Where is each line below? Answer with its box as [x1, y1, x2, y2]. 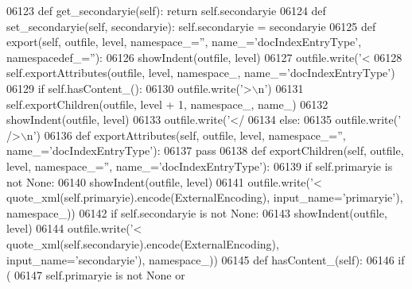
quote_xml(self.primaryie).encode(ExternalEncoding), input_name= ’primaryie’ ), [6, 189, 403, 206]
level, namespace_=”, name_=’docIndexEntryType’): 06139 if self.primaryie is [6, 157, 393, 174]
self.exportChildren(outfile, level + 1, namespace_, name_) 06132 [6, 95, 328, 112]
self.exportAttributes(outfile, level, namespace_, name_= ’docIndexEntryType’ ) [6, 64, 395, 81]
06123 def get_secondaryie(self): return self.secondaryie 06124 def [6, 2, 326, 18]
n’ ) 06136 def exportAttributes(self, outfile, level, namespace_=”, [26, 126, 346, 143]
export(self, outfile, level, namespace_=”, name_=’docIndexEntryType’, [6, 33, 362, 50]
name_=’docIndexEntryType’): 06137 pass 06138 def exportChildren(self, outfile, [6, 142, 404, 159]
